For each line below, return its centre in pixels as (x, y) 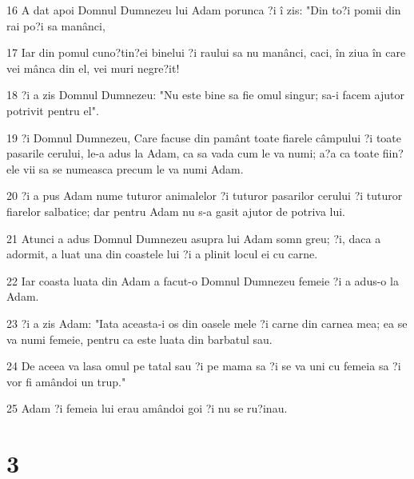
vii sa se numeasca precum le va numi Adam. (133, 168)
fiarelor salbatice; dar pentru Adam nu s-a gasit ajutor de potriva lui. (176, 211)
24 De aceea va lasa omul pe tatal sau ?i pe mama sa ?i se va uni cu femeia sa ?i (204, 366)
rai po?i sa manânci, (56, 25)
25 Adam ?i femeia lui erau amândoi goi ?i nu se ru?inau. (147, 408)
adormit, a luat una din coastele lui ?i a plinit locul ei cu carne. (162, 254)
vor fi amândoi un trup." (66, 381)
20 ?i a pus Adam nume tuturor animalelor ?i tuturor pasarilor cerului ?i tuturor (205, 196)
